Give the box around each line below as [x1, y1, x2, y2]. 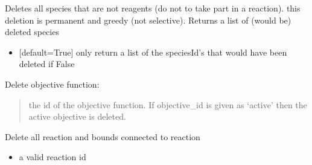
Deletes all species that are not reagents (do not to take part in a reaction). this [5, 2, 301, 14]
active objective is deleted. [28, 110, 126, 123]
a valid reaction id [19, 150, 86, 163]
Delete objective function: [5, 77, 100, 90]
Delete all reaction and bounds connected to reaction [5, 130, 200, 143]
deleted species [5, 25, 59, 38]
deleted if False [19, 57, 75, 70]
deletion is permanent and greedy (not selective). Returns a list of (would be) [5, 13, 291, 26]
